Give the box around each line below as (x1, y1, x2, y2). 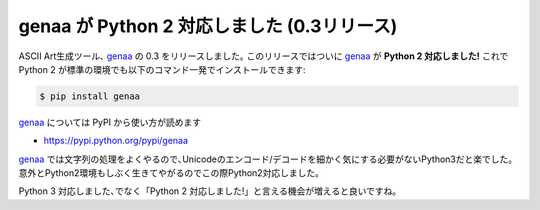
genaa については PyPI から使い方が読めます (18, 116, 202, 128)
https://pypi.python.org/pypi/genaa (43, 135, 189, 147)
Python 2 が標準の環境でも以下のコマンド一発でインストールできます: (18, 63, 306, 75)
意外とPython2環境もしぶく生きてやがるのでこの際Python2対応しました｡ (18, 167, 320, 179)
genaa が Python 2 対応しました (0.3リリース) (18, 15, 398, 37)
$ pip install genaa (39, 90, 140, 102)
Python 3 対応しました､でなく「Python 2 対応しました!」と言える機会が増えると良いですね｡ (18, 185, 397, 197)
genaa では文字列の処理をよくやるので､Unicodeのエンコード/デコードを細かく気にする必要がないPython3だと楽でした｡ (18, 153, 514, 165)
